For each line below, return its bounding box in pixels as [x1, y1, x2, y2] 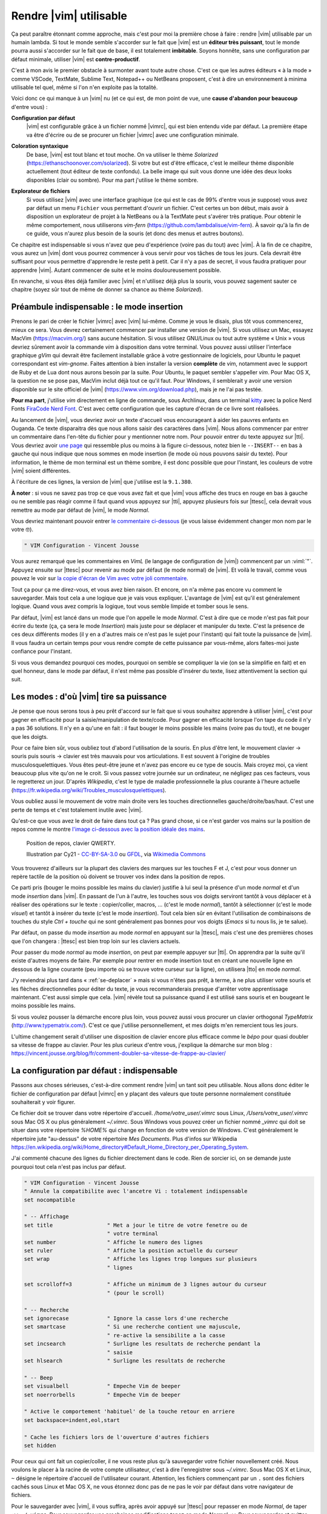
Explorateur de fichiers [11, 188, 71, 195]
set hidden [24, 1442, 56, 1449]
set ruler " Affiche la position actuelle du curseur [24, 1247, 239, 1254]
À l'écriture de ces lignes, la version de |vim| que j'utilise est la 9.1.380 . [11, 478, 193, 486]
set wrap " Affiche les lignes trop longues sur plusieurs [24, 1255, 257, 1263]
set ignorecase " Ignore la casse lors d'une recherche [24, 1315, 229, 1322]
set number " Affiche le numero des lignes [24, 1238, 203, 1246]
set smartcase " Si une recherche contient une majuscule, [24, 1323, 242, 1331]
